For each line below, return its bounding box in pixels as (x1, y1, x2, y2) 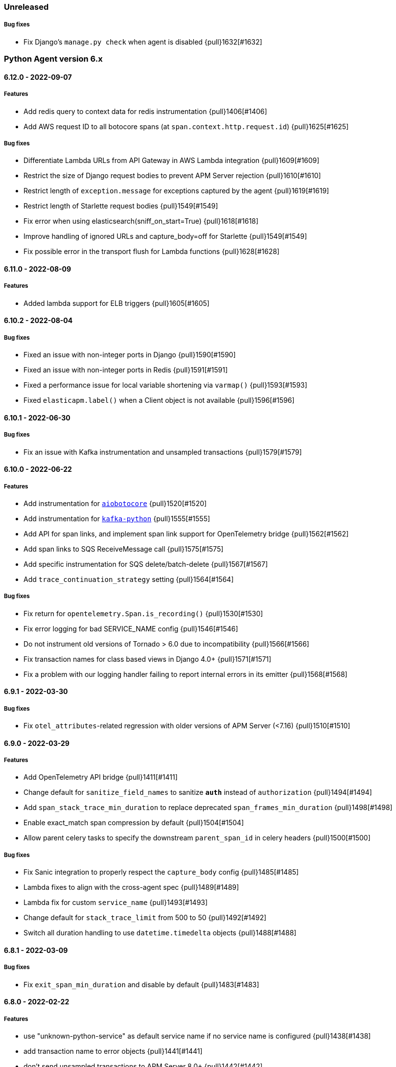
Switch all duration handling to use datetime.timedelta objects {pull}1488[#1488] (23, 928, 297, 937)
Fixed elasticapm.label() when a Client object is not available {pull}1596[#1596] (23, 396, 295, 405)
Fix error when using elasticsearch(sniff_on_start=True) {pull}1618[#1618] (23, 217, 258, 226)
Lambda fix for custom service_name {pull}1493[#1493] (23, 898, 208, 907)
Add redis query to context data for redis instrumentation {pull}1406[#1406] (23, 107, 267, 116)
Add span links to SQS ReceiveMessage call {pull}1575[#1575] (23, 544, 224, 553)
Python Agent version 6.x (4, 54, 103, 64)
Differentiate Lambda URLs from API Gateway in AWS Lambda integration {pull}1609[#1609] (23, 156, 320, 165)
